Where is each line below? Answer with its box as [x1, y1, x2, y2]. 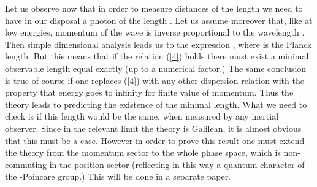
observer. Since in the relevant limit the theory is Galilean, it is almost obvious [5, 121, 302, 134]
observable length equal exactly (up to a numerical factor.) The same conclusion [5, 61, 307, 74]
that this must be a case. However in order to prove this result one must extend [5, 134, 305, 147]
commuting [5, 158, 47, 170]
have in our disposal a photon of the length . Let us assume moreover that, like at [5, 13, 313, 26]
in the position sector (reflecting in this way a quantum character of [49, 158, 305, 170]
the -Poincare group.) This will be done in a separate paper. [5, 170, 231, 183]
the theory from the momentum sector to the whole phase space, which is [5, 146, 281, 159]
